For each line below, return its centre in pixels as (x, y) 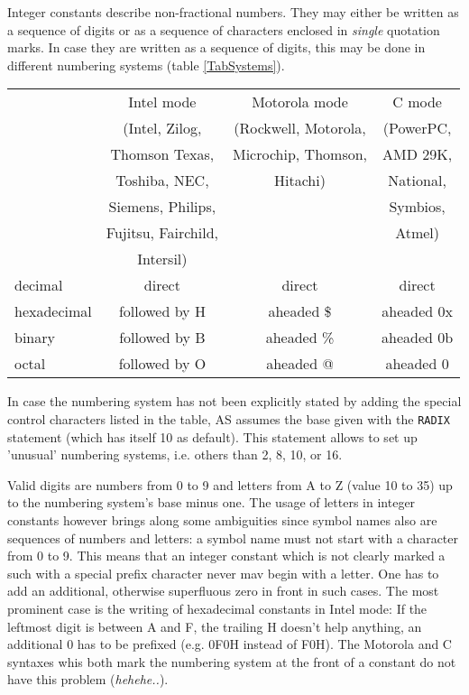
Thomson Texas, (162, 154)
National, (417, 181)
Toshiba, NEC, (162, 181)
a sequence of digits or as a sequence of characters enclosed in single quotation (224, 29)
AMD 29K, (418, 154)
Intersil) (162, 259)
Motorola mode (300, 102)
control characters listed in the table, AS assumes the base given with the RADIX (229, 418)
